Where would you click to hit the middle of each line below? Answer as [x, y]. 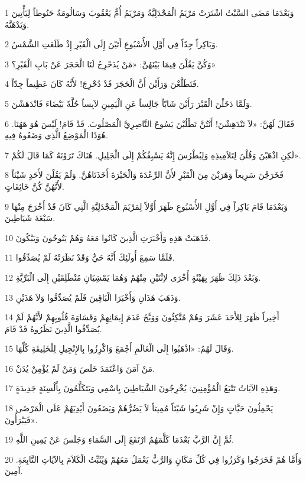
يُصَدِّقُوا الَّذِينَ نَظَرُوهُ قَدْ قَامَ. [53, 328]
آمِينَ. [14, 471]
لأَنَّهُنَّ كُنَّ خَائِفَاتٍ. [35, 186]
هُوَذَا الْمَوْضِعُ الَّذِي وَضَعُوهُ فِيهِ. [56, 135]
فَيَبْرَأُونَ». [21, 419]
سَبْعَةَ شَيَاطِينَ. [30, 218]
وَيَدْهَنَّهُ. [17, 24]
